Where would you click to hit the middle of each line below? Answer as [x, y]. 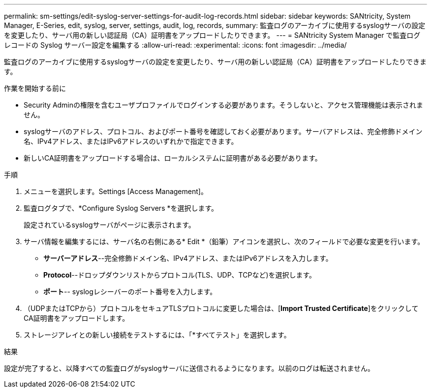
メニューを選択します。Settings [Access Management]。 [116, 191]
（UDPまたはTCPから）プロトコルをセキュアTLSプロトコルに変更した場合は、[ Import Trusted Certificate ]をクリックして [221, 308]
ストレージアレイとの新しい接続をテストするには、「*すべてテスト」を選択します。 [157, 335]
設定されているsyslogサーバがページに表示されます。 [109, 225]
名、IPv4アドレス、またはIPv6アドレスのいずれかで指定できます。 [131, 141]
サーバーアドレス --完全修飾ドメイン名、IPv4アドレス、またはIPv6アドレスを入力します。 [188, 258]
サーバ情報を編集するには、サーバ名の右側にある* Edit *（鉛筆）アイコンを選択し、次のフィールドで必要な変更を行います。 [224, 241]
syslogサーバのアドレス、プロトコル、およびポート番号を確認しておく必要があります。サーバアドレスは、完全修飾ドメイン [223, 131]
